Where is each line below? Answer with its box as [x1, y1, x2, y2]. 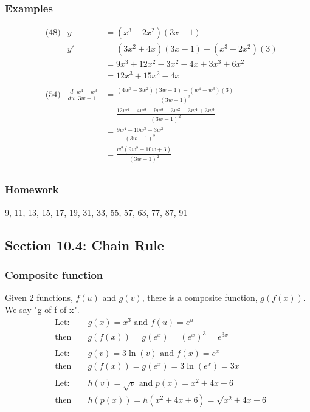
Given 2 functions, [5, 291, 73, 304]
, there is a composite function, [142, 291, 258, 304]
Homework [5, 182, 59, 197]
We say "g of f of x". [5, 303, 80, 315]
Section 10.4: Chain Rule [5, 235, 164, 254]
